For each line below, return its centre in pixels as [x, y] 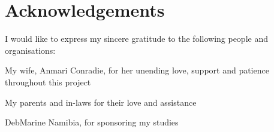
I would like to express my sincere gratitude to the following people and [136, 39]
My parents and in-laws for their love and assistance [101, 102]
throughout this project [48, 82]
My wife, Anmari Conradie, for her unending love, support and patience [137, 70]
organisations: [30, 50]
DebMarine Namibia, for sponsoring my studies [92, 122]
